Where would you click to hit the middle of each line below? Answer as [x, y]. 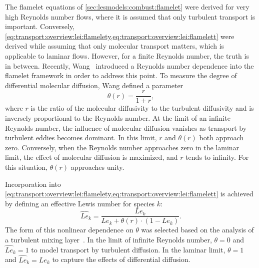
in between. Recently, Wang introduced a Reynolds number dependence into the [129, 65]
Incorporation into [33, 184]
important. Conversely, [40, 26]
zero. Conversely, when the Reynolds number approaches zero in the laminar [122, 147]
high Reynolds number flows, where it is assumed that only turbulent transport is [130, 16]
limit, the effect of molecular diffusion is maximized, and [91, 157]
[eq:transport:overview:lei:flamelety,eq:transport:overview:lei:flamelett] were [120, 36]
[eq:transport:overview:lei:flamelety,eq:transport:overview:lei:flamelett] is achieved [129, 194]
